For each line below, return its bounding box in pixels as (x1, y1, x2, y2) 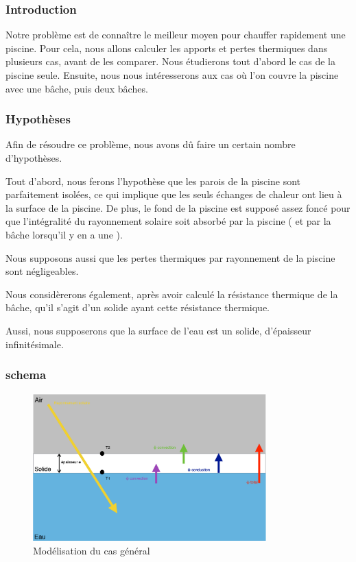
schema (5, 366, 47, 383)
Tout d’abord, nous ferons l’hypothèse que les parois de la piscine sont (5, 173, 301, 188)
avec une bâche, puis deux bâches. (5, 81, 148, 95)
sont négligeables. (5, 264, 79, 278)
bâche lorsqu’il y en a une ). (5, 227, 123, 241)
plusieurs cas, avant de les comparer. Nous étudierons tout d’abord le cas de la (5, 54, 335, 69)
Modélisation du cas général (33, 543, 150, 557)
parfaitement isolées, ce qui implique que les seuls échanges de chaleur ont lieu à (5, 187, 342, 201)
